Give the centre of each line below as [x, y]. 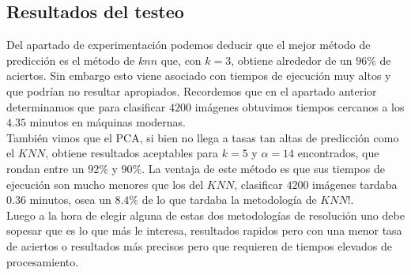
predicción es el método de [71, 60]
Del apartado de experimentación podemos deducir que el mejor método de [189, 45]
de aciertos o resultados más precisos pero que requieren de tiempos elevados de [200, 245]
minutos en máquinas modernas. [108, 122]
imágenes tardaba [355, 184]
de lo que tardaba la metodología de [229, 200]
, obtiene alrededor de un [292, 60]
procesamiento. [43, 261]
